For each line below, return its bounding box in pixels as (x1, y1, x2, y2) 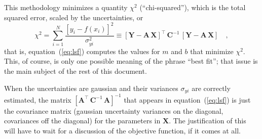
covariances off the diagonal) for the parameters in (4, 115, 161, 126)
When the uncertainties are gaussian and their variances (4, 82, 178, 93)
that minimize (190, 45, 234, 56)
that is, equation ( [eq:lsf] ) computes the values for (4, 45, 160, 56)
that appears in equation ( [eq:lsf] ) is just (124, 94, 251, 105)
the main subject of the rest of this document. (4, 65, 147, 76)
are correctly (192, 82, 231, 93)
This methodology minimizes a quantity (4, 2, 128, 12)
